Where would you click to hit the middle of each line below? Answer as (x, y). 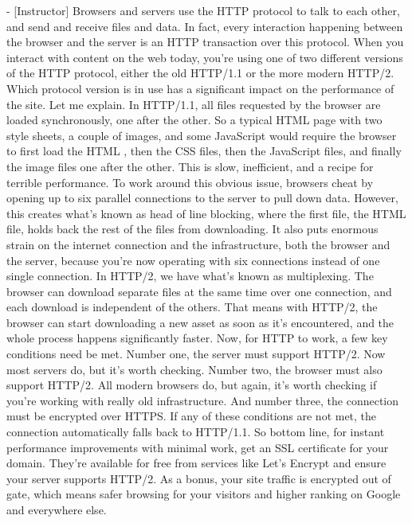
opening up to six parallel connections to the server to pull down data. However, (202, 198)
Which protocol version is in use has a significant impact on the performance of (200, 88)
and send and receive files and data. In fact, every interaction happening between (205, 26)
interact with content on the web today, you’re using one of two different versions (205, 57)
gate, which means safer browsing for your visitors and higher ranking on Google (204, 494)
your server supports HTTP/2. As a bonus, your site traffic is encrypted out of (199, 478)
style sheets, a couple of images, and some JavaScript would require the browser (202, 135)
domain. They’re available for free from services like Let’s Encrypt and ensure (196, 463)
